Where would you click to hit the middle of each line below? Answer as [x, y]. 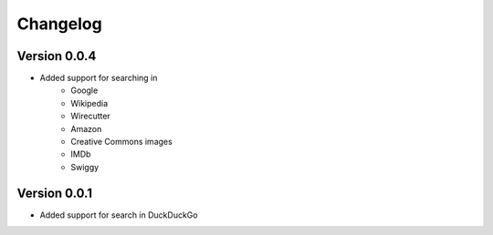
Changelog [59, 24]
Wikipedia [89, 103]
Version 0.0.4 [57, 56]
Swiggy [85, 167]
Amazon [86, 128]
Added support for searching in [99, 78]
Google [84, 90]
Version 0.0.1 [55, 193]
